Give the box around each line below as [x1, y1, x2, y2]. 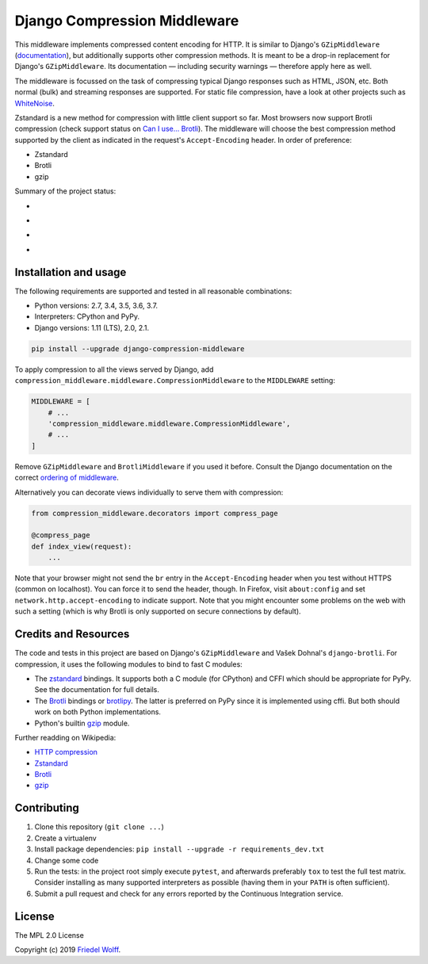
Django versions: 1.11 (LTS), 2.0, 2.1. [34, 323, 150, 332]
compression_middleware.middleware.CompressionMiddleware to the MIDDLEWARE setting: [14, 376, 336, 385]
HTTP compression [34, 748, 98, 757]
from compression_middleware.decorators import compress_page [31, 508, 278, 518]
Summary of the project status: [14, 186, 117, 196]
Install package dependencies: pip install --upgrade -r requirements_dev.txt [34, 844, 325, 854]
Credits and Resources [14, 627, 130, 641]
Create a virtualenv [34, 833, 97, 843]
